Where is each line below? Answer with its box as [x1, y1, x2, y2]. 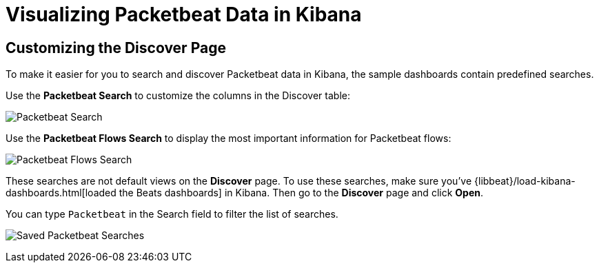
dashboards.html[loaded [6, 187, 116, 199]
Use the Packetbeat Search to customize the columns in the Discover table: [6, 90, 350, 102]
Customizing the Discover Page [6, 39, 226, 56]
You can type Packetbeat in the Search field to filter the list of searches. [6, 208, 338, 220]
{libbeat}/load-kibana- [474, 175, 576, 187]
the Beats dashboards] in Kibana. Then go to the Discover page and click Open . [119, 187, 483, 199]
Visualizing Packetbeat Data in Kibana [6, 3, 362, 26]
